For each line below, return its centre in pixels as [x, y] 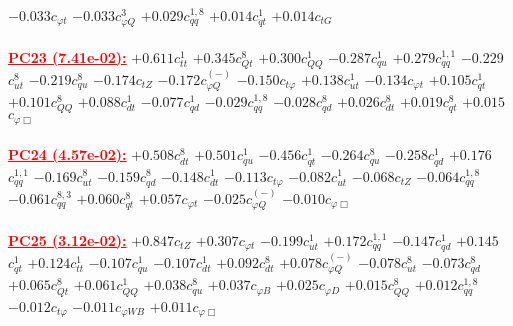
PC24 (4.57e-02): [67, 154]
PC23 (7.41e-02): [67, 56]
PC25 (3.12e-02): [67, 239]
